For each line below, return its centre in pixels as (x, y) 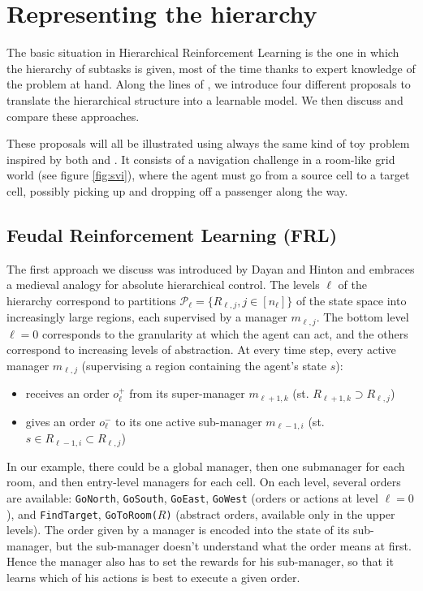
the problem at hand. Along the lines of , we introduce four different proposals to (209, 84)
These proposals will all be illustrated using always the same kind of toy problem (208, 143)
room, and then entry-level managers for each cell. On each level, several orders (204, 482)
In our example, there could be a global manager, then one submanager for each (206, 466)
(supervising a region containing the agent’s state (204, 365)
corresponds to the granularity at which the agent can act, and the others (225, 333)
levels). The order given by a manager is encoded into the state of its (178, 530)
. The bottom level (363, 317)
